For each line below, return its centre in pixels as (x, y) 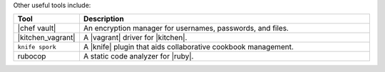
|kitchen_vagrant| (46, 38)
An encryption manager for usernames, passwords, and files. (186, 29)
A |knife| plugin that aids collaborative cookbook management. (188, 47)
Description (103, 19)
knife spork (37, 47)
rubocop (32, 56)
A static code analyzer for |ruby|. (138, 56)
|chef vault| (37, 29)
